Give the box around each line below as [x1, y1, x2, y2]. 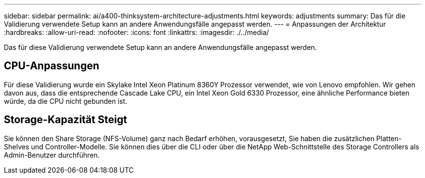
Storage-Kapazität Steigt [4, 113, 127, 126]
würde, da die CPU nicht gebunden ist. [4, 97, 128, 105]
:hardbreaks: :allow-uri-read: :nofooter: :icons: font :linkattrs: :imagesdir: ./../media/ [4, 28, 269, 36]
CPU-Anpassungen [4, 60, 99, 72]
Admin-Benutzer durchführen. [4, 150, 100, 159]
